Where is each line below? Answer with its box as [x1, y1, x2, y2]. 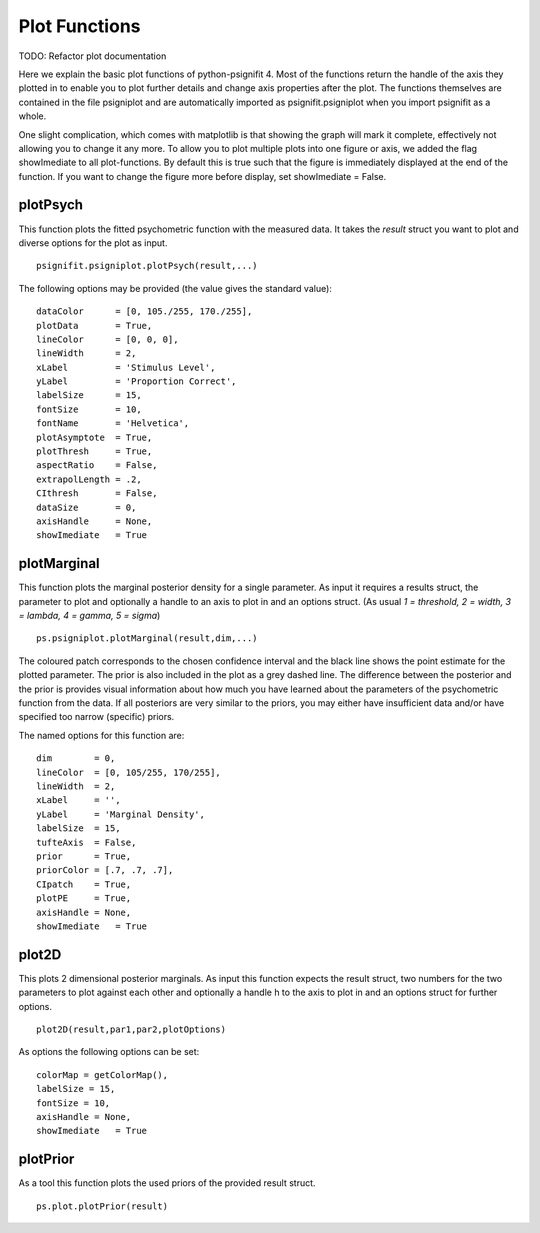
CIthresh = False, [36, 488, 158, 499]
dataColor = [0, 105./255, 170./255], [36, 306, 253, 317]
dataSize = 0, [36, 501, 137, 513]
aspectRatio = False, [36, 460, 158, 471]
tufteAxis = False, [36, 836, 137, 848]
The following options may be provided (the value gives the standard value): [18, 282, 332, 294]
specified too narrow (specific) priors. [18, 711, 175, 723]
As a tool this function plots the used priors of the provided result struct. [18, 1177, 316, 1189]
